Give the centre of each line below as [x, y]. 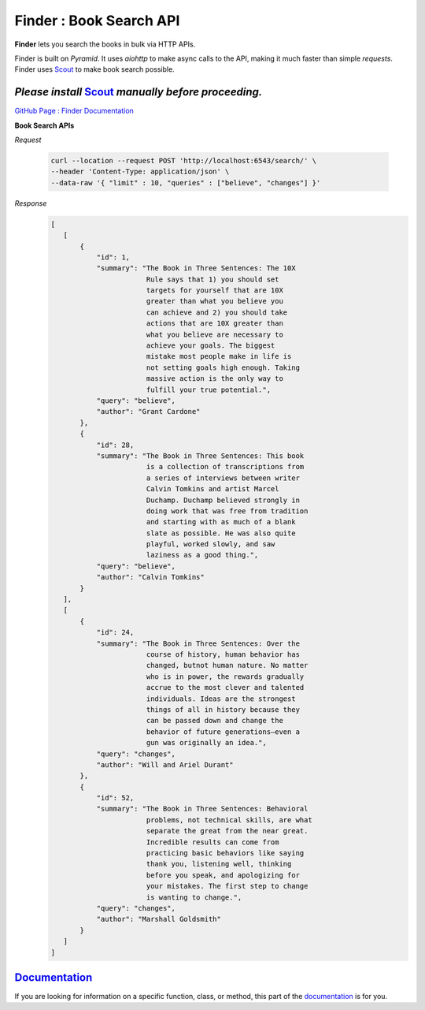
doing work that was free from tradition [227, 511]
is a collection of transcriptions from [225, 467]
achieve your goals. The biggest [211, 346]
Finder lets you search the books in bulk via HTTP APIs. [105, 44]
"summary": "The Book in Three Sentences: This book [200, 456]
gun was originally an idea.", [206, 743]
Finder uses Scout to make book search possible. [94, 69]
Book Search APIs [44, 125]
